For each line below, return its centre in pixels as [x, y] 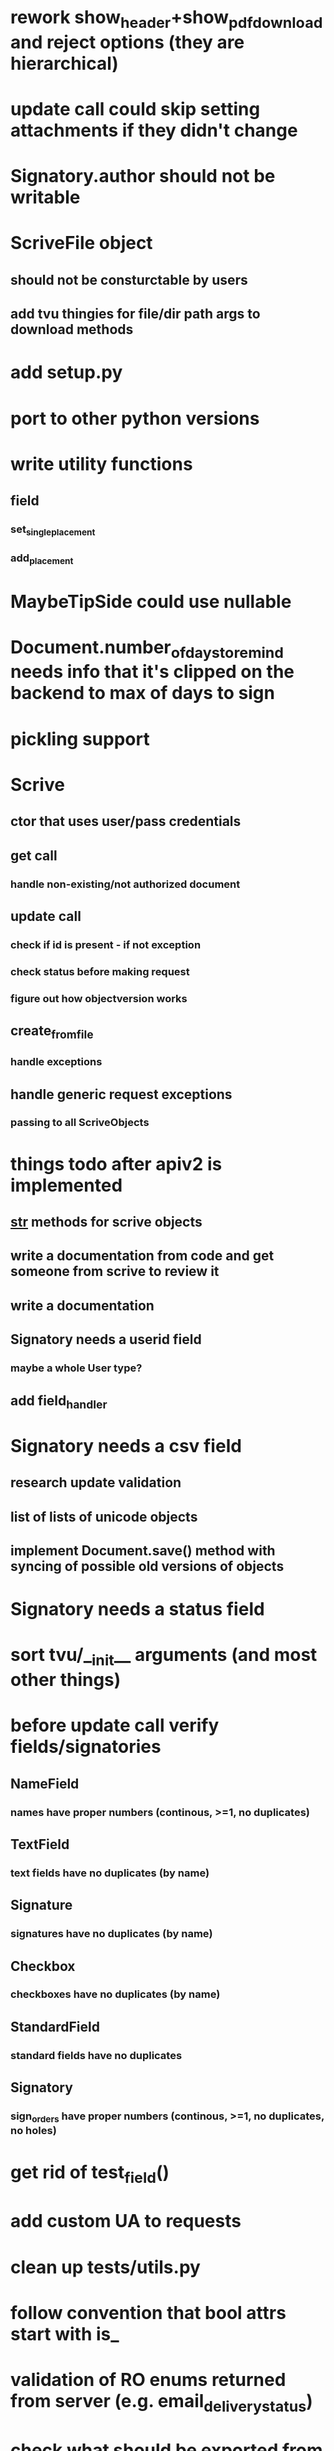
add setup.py [66, 372]
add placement [42, 559]
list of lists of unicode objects [104, 1516]
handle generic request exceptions [121, 1094]
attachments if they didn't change [154, 130]
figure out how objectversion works [99, 998]
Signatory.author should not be [143, 176]
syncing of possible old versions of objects [147, 1566]
